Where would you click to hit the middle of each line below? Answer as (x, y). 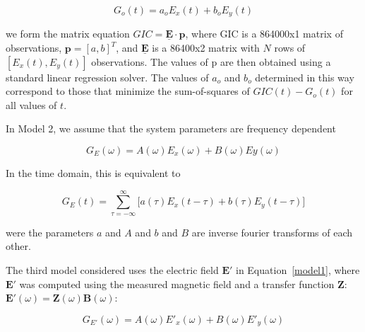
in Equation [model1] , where (298, 269)
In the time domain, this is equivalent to (93, 173)
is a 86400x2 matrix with (206, 48)
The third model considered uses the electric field (112, 269)
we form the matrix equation (68, 34)
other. (18, 246)
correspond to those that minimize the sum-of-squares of (128, 91)
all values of (31, 104)
